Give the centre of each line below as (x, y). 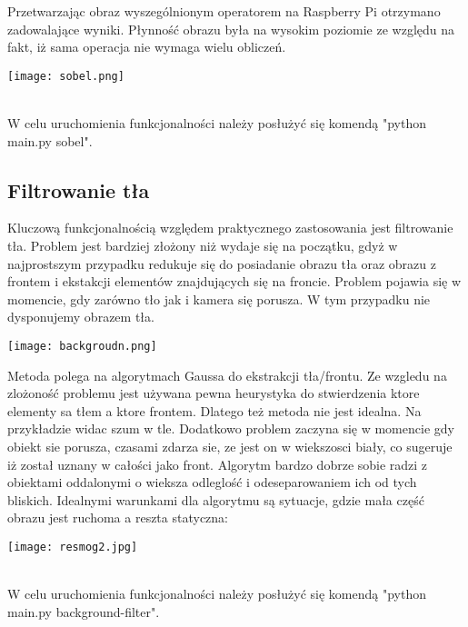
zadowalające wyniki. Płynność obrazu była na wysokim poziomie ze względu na (231, 29)
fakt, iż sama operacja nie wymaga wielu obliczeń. (147, 47)
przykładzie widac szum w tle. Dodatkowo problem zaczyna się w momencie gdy (231, 428)
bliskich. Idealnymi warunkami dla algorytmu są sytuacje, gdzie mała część (216, 499)
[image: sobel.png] (66, 76)
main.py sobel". (50, 140)
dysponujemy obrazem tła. (81, 317)
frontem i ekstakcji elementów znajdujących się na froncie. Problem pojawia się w (234, 281)
